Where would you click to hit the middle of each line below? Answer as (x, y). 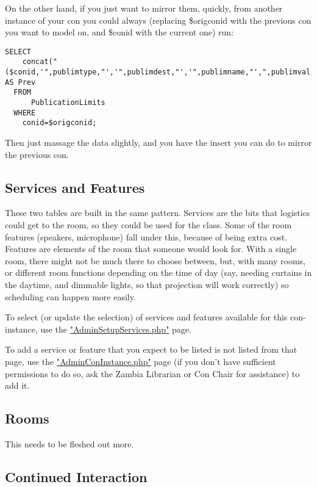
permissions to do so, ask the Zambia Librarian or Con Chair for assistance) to (152, 373)
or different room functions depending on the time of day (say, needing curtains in (158, 272)
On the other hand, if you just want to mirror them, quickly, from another (144, 8)
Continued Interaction (76, 476)
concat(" (40, 62)
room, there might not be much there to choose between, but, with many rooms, (155, 260)
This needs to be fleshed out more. (69, 443)
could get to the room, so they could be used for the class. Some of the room (148, 225)
